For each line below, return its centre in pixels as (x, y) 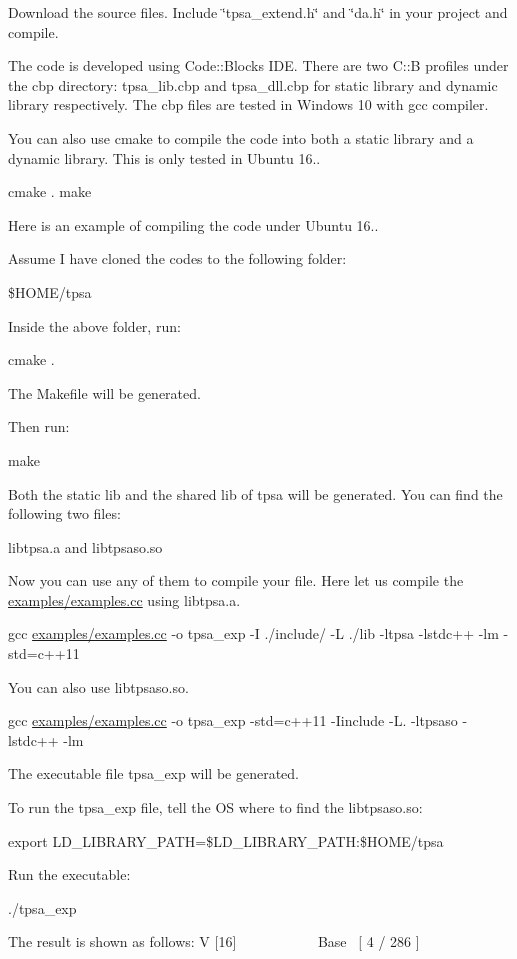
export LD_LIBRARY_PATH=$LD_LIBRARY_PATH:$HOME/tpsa (226, 840)
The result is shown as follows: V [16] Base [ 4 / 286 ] (214, 941)
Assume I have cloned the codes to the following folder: (177, 258)
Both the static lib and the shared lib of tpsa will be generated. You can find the (255, 493)
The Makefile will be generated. (104, 392)
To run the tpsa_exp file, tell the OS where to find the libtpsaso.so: (215, 807)
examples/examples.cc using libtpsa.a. (124, 599)
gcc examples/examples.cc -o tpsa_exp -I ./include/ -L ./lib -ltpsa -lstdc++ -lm (253, 633)
